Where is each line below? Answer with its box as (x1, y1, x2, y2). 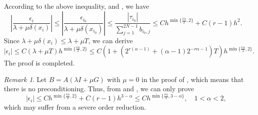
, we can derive (88, 35, 133, 45)
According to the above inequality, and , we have (4, 1, 149, 11)
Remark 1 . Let (4, 74, 47, 84)
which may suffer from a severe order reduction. (4, 102, 146, 112)
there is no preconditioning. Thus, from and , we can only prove (4, 83, 194, 94)
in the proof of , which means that (141, 74, 244, 84)
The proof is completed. (4, 58, 75, 68)
